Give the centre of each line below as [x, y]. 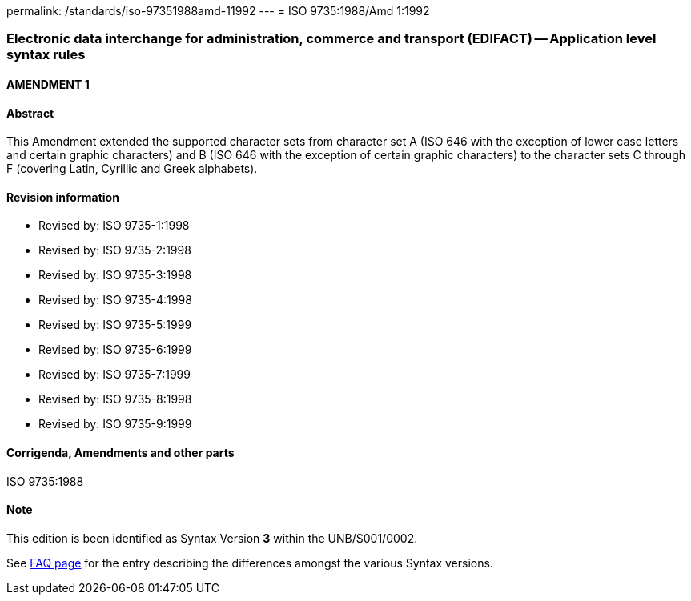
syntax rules [46, 55]
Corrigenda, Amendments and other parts [121, 453]
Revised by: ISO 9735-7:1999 [114, 375]
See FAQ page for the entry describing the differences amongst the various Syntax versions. [250, 563]
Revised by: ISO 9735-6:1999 [115, 350]
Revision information [63, 197]
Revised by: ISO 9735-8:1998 [115, 399]
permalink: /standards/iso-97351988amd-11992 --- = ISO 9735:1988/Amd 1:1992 [218, 11]
